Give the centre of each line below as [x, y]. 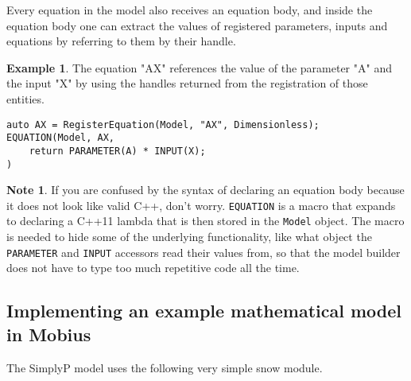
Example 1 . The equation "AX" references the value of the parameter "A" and [199, 67]
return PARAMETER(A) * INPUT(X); [117, 151]
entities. [25, 98]
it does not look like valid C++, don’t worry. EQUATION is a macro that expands [201, 205]
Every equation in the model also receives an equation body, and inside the [190, 10]
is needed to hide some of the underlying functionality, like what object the [189, 237]
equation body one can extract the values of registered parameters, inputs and [197, 25]
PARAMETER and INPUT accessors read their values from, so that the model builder [204, 252]
